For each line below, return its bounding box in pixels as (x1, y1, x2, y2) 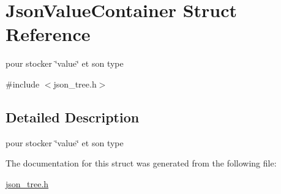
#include (6, 77, 40, 90)
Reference (6, 21, 91, 47)
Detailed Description (6, 107, 140, 126)
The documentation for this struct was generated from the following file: (6, 157, 277, 170)
